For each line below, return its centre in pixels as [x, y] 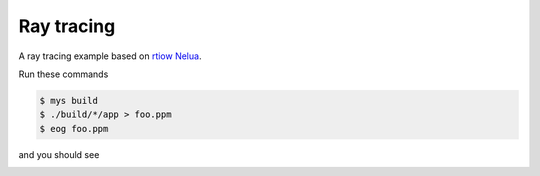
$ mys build [69, 100]
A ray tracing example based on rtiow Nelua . [110, 56]
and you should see [59, 154]
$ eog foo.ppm [74, 128]
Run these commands [63, 74]
